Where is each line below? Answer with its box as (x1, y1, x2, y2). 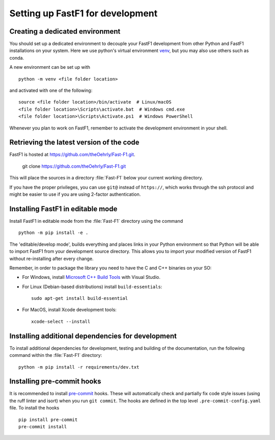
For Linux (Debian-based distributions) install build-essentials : (22, 283, 162, 290)
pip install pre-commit (18, 417, 78, 423)
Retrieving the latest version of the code (9, 138, 140, 147)
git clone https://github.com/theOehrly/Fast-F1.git (22, 163, 126, 169)
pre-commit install (18, 424, 67, 430)
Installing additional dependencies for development (9, 331, 177, 340)
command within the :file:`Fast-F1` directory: (9, 352, 102, 358)
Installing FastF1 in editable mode (9, 204, 118, 213)
